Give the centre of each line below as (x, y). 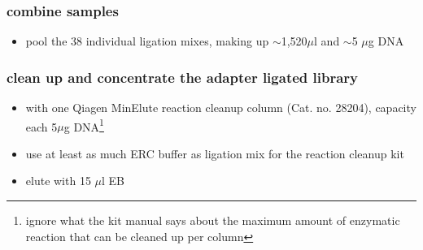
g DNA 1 (84, 125)
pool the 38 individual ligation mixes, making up (147, 41)
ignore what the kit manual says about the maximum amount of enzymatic (213, 220)
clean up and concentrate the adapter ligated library (183, 77)
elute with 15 (58, 181)
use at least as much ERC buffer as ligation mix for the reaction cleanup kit (215, 153)
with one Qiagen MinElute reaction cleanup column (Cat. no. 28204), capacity (221, 108)
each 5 (41, 126)
